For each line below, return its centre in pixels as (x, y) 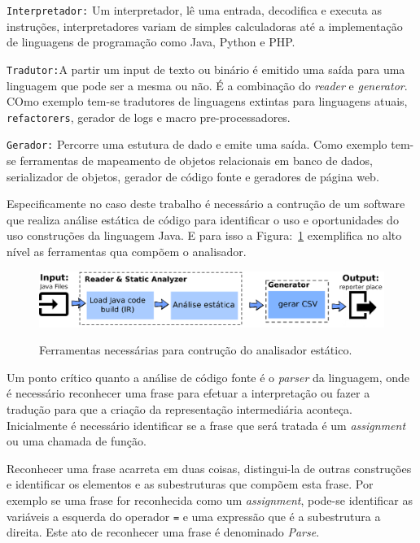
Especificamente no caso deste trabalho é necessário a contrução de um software (206, 204)
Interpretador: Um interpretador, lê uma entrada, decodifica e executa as (194, 10)
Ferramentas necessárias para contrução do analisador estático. (196, 350)
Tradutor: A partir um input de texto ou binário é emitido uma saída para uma (206, 69)
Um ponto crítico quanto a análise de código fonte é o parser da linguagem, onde (208, 377)
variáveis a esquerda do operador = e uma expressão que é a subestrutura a (194, 516)
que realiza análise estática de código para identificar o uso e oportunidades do (203, 219)
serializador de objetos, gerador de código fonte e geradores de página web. (193, 176)
